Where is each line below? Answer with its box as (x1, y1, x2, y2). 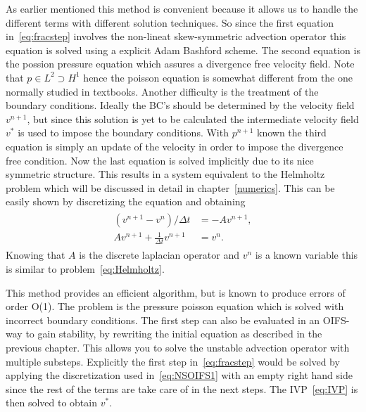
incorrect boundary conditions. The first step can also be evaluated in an (6, 312, 320, 327)
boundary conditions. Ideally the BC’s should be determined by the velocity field (6, 98, 355, 112)
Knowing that (6, 247, 65, 262)
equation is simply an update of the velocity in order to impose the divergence (6, 139, 343, 153)
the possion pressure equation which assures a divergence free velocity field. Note (6, 56, 355, 71)
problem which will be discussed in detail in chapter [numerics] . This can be (6, 180, 335, 195)
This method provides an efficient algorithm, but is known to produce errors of (6, 285, 346, 300)
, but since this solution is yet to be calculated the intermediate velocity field (27, 111, 359, 126)
